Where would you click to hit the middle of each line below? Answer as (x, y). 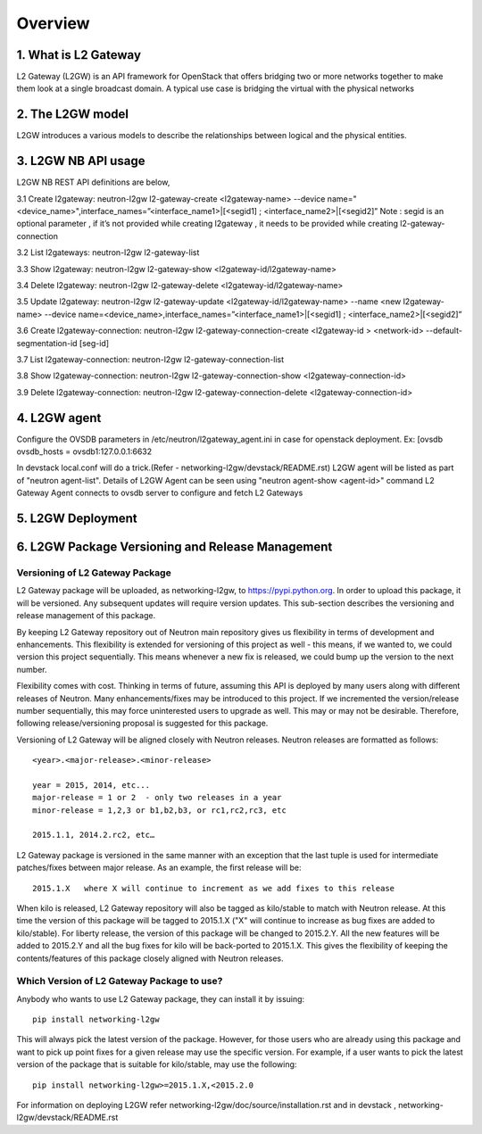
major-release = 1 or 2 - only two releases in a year (157, 798)
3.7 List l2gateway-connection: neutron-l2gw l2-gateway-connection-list (150, 359)
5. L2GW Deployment (77, 519)
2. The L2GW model (73, 115)
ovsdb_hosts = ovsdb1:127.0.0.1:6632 (84, 451)
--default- (444, 331)
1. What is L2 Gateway (79, 55)
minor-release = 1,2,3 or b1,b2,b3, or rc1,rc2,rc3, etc (160, 810)
